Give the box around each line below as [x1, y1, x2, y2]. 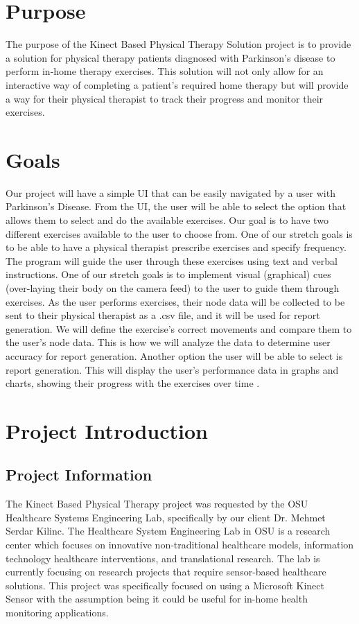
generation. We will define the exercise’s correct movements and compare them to [6, 321, 352, 336]
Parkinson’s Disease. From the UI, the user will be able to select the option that [6, 199, 347, 214]
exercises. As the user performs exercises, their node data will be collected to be [6, 294, 345, 309]
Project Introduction [6, 416, 208, 444]
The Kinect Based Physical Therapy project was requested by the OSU [6, 496, 308, 511]
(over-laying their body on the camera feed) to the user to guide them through [6, 280, 340, 295]
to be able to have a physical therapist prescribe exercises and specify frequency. [6, 240, 347, 254]
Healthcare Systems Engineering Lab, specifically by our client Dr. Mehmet [6, 510, 326, 524]
